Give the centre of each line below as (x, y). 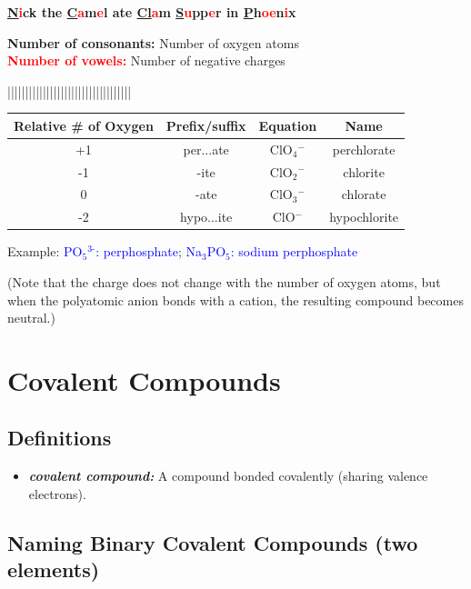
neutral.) (31, 318)
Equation (288, 125)
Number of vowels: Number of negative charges (146, 60)
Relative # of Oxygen (84, 125)
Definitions (60, 438)
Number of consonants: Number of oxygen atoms (153, 42)
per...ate (206, 149)
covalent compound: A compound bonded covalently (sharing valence (228, 476)
